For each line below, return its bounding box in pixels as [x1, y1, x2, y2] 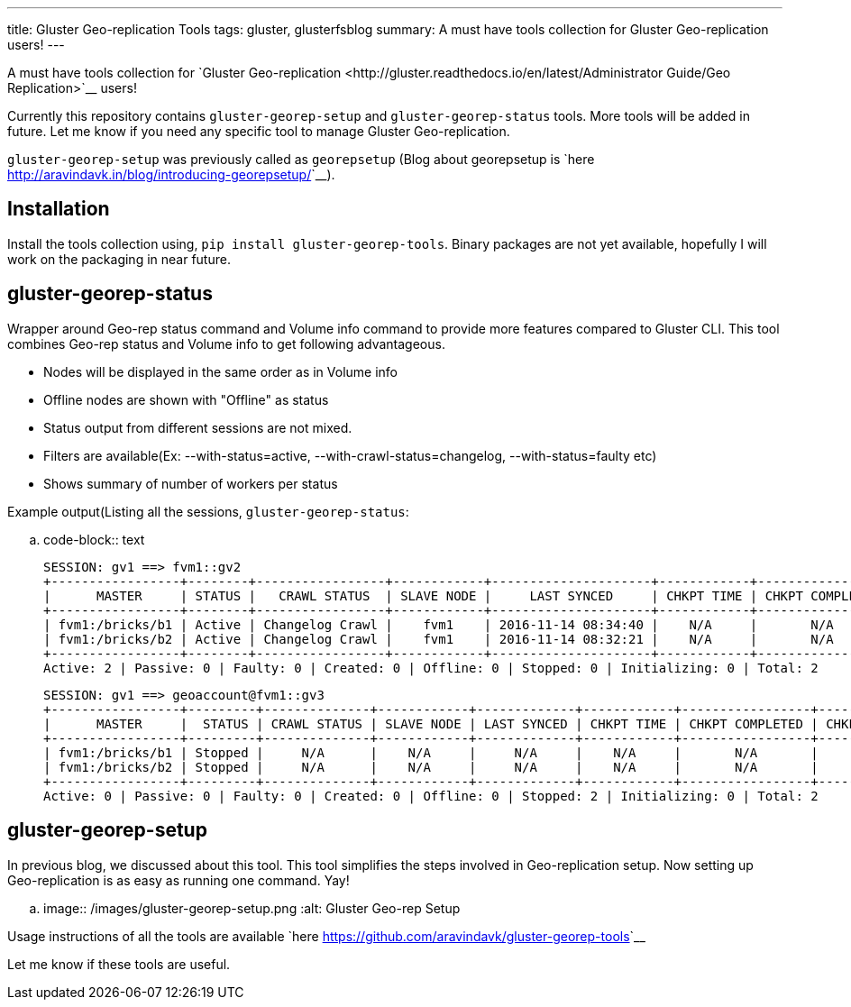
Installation [7, 197, 110, 221]
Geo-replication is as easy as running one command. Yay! [7, 872, 350, 888]
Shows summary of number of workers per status [43, 475, 338, 491]
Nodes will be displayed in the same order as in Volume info [43, 363, 398, 380]
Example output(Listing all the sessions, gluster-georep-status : [7, 503, 409, 519]
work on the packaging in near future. [7, 251, 231, 267]
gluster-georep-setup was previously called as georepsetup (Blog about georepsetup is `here [7, 151, 595, 167]
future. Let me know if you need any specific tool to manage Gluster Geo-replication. [7, 124, 510, 139]
